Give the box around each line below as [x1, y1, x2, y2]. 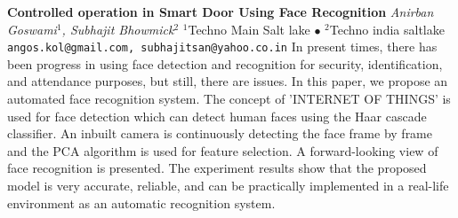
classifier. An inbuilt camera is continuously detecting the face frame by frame [7, 124, 433, 143]
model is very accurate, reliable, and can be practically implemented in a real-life [7, 176, 449, 194]
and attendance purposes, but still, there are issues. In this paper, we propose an [7, 72, 448, 90]
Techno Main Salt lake [188, 19, 310, 38]
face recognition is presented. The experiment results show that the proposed [7, 159, 427, 177]
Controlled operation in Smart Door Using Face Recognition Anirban [7, 3, 434, 20]
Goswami [7, 19, 57, 38]
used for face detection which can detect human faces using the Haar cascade [7, 106, 427, 125]
